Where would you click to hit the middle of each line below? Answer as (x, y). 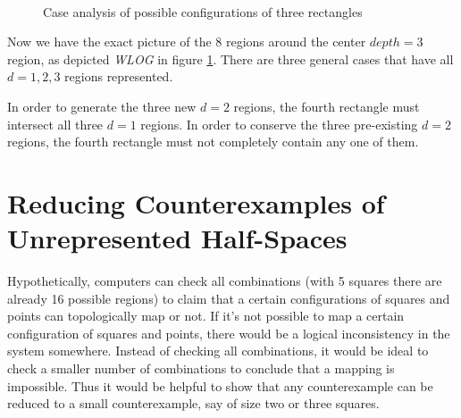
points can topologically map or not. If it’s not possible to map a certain (206, 316)
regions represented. (119, 76)
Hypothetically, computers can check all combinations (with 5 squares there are (225, 281)
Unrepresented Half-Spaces (177, 238)
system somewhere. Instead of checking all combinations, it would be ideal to (218, 351)
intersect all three (55, 124)
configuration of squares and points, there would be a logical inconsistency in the (229, 333)
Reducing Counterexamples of (196, 202)
